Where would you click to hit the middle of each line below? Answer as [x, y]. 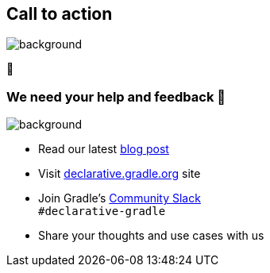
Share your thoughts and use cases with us [151, 236]
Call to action [60, 14]
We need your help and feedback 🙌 [116, 96]
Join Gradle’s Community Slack [120, 198]
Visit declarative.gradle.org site [120, 174]
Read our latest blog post [104, 149]
